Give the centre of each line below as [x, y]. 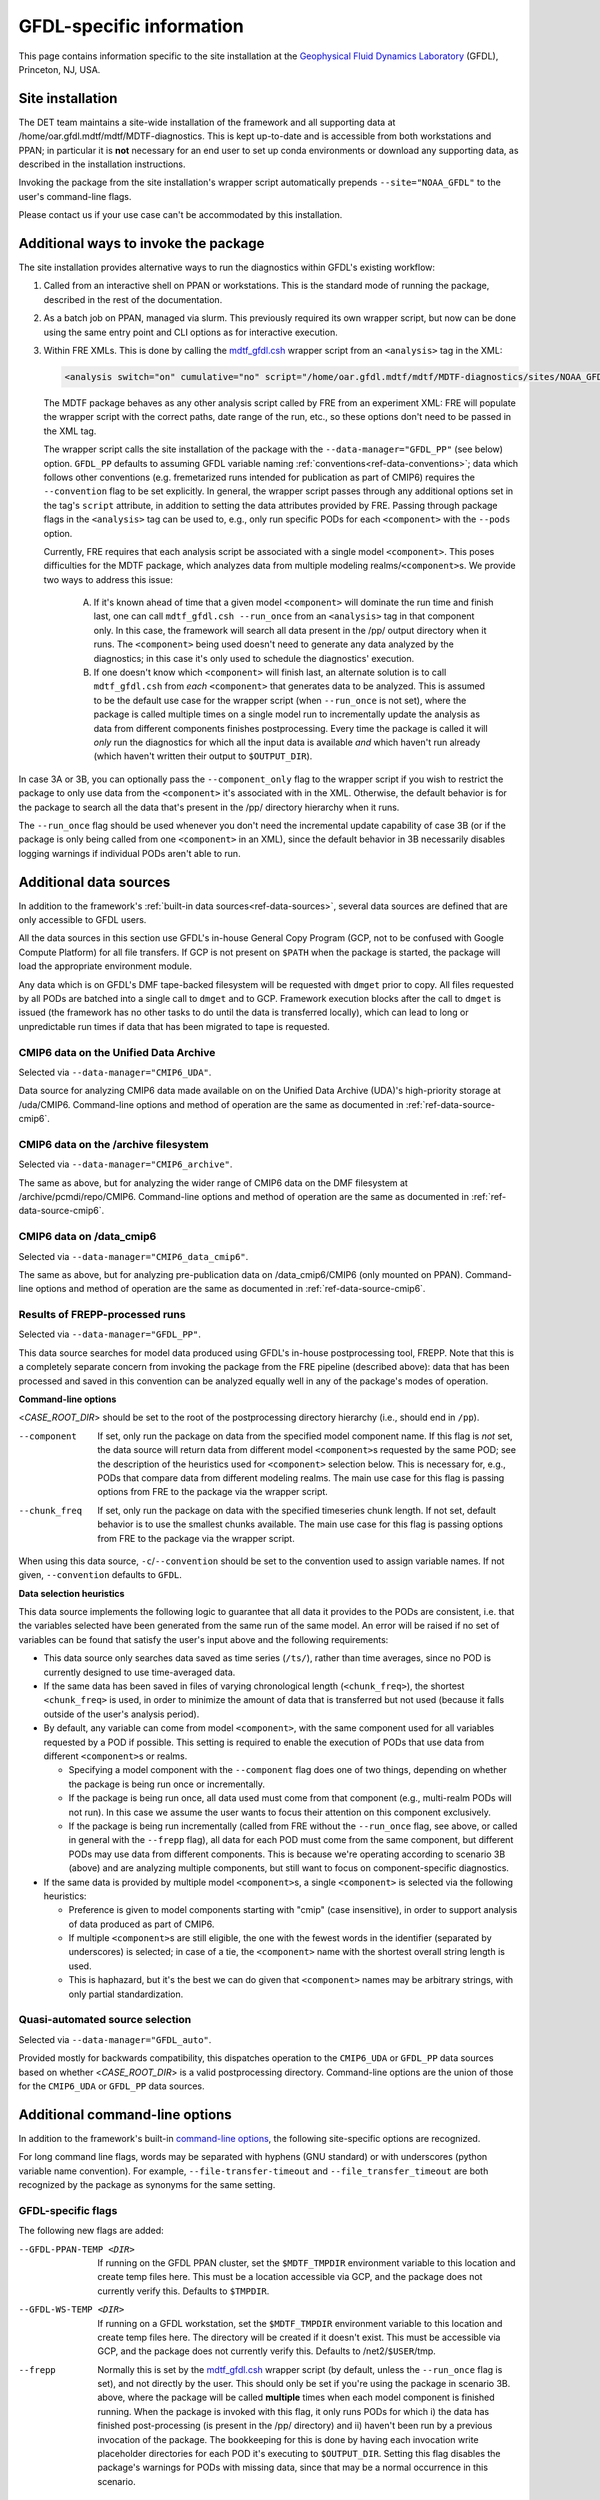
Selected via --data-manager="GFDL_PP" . [110, 1334]
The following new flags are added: [91, 2231]
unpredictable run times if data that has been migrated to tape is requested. [174, 1026]
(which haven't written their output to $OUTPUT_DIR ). [203, 756]
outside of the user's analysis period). [121, 1714]
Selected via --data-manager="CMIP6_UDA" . [115, 1072]
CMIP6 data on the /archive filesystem [113, 1144]
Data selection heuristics [71, 1593]
